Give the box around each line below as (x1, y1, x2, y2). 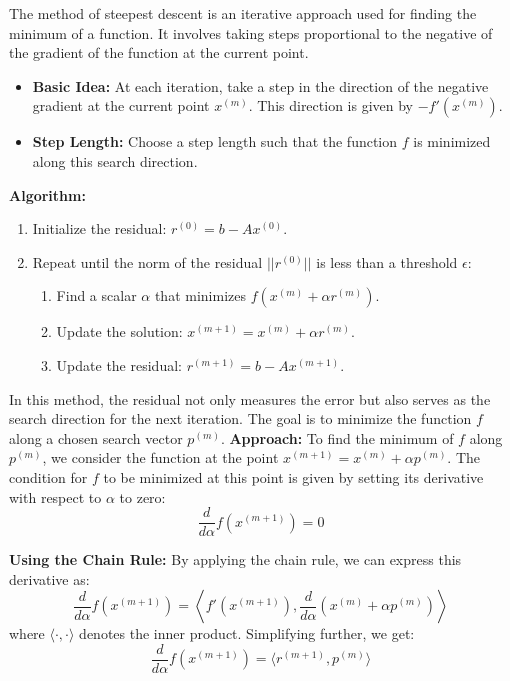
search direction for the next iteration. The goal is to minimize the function (9, 408, 472, 429)
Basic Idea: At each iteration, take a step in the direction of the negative (32, 75, 489, 96)
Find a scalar (56, 285, 137, 306)
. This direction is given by (248, 95, 413, 116)
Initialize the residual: (32, 218, 167, 239)
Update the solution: (56, 321, 183, 342)
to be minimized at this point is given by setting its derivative (103, 466, 484, 487)
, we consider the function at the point (42, 447, 279, 468)
